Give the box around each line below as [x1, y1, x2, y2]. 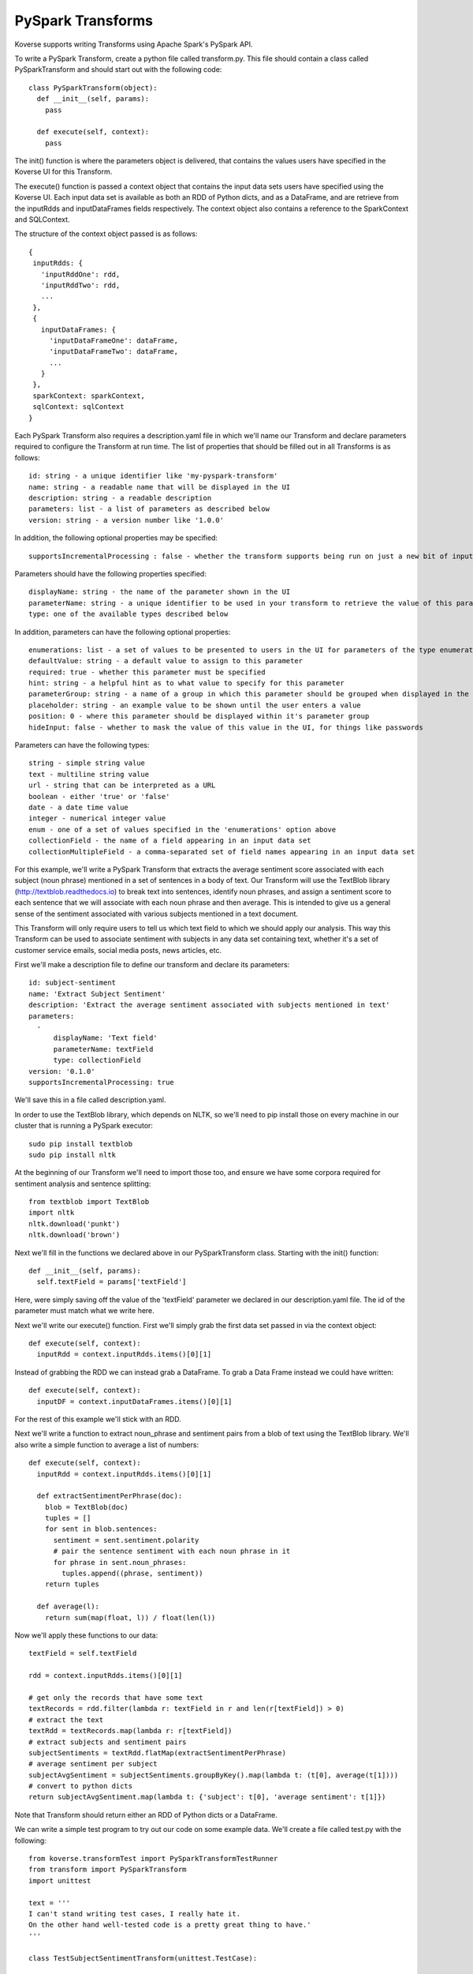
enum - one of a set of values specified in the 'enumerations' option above [28, 825, 337, 834]
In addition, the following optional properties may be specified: [14, 533, 218, 542]
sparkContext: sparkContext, [32, 391, 146, 400]
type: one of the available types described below [28, 610, 229, 619]
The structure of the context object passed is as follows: [14, 229, 198, 238]
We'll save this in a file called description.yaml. [14, 1095, 166, 1105]
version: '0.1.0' [28, 1067, 95, 1075]
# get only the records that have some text [28, 1693, 204, 1702]
